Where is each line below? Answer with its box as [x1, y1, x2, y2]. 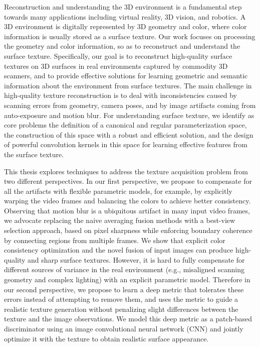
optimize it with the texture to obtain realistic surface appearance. [4, 333, 209, 343]
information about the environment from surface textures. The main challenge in [4, 80, 252, 90]
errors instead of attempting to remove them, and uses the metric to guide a [4, 294, 238, 304]
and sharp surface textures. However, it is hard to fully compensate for [28, 254, 245, 265]
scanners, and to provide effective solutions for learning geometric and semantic [4, 70, 248, 81]
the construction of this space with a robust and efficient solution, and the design [4, 129, 253, 140]
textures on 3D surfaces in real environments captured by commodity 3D [4, 60, 228, 71]
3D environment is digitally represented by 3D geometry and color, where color [4, 21, 247, 32]
